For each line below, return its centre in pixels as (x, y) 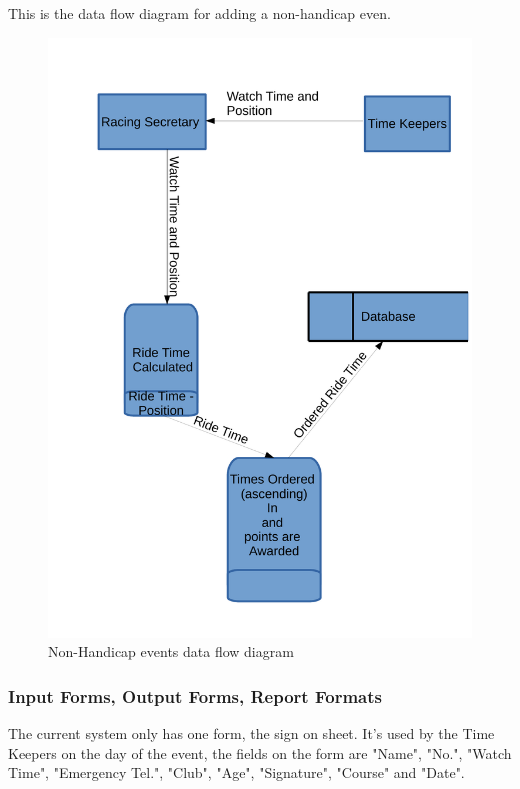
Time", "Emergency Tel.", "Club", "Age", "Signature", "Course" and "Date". (236, 772)
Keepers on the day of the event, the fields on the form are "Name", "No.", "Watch (260, 752)
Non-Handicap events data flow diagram (171, 651)
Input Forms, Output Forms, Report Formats (195, 695)
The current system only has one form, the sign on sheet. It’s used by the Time (251, 732)
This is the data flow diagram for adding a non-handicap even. (199, 13)
